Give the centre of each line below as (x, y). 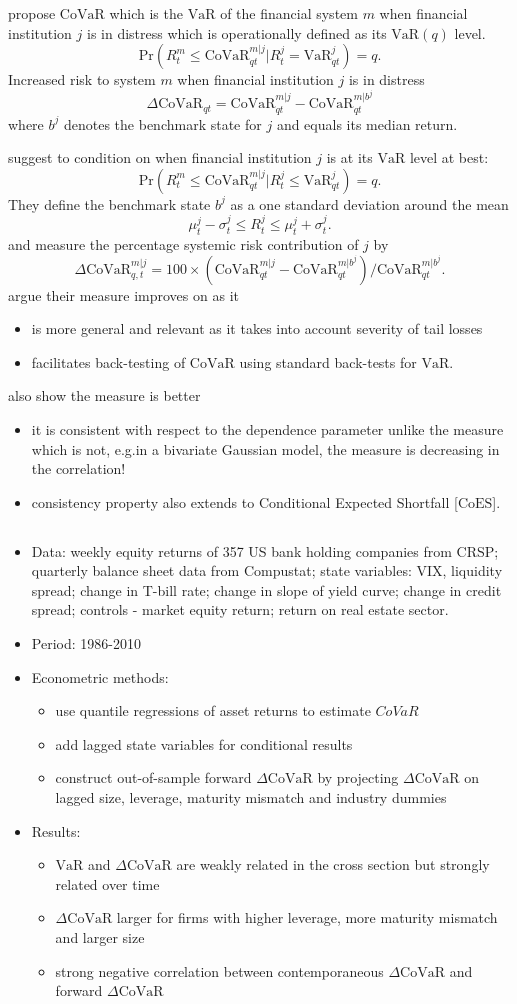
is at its (349, 157)
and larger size (100, 937)
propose (32, 13)
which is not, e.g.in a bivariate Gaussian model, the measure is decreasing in (265, 448)
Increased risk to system (82, 79)
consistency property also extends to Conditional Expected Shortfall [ (244, 501)
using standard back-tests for (328, 361)
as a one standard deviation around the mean (369, 203)
